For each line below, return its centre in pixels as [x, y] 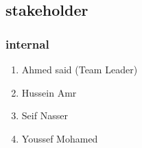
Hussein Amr [49, 92]
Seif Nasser [45, 115]
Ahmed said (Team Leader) [80, 69]
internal [27, 44]
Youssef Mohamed [60, 138]
